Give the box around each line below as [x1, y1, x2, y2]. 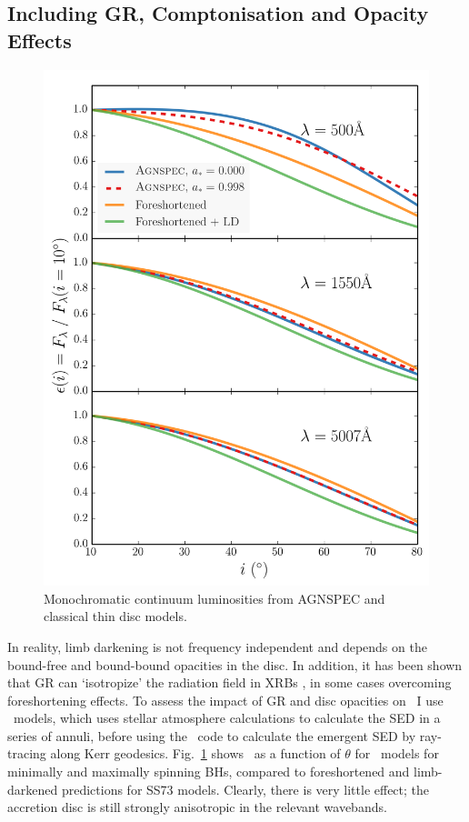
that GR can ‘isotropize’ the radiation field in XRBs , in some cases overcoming [7, 673, 452, 692]
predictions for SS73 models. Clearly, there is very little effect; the [61, 779, 430, 798]
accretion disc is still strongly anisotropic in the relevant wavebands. [7, 797, 387, 817]
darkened [7, 779, 58, 798]
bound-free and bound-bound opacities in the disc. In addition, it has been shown [7, 655, 463, 674]
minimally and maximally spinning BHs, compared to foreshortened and [7, 762, 410, 781]
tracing [7, 744, 46, 763]
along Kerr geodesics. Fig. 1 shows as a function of [50, 744, 341, 763]
